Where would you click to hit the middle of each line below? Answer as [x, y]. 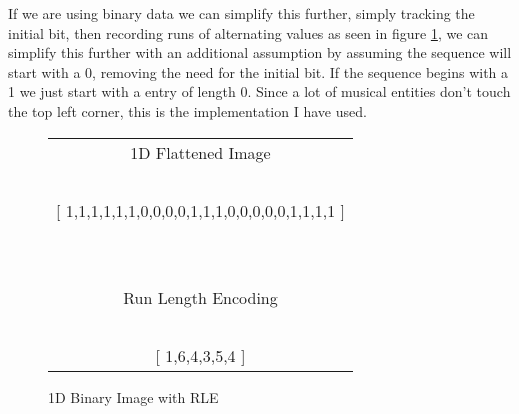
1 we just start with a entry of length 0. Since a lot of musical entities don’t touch [259, 91]
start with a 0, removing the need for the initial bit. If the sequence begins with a [258, 71]
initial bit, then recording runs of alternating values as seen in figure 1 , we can [248, 32]
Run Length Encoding [200, 297]
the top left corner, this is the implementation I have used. [187, 110]
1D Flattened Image [200, 152]
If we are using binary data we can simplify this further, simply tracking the [241, 13]
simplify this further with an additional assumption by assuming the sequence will [260, 52]
